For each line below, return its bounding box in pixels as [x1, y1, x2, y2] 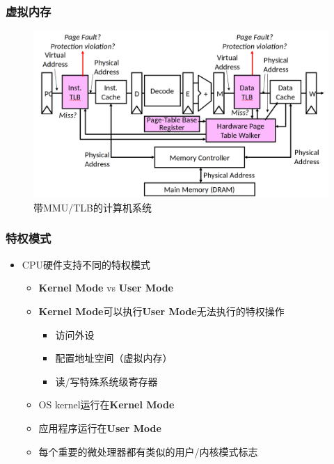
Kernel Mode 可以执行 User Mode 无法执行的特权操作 [38, 303, 285, 318]
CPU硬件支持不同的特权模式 [22, 257, 150, 271]
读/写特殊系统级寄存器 [55, 374, 158, 388]
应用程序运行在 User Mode [38, 420, 161, 435]
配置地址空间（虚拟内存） [55, 351, 173, 365]
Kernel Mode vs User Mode [38, 280, 173, 295]
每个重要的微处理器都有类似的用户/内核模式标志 [38, 444, 258, 458]
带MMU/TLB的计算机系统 [33, 200, 152, 214]
